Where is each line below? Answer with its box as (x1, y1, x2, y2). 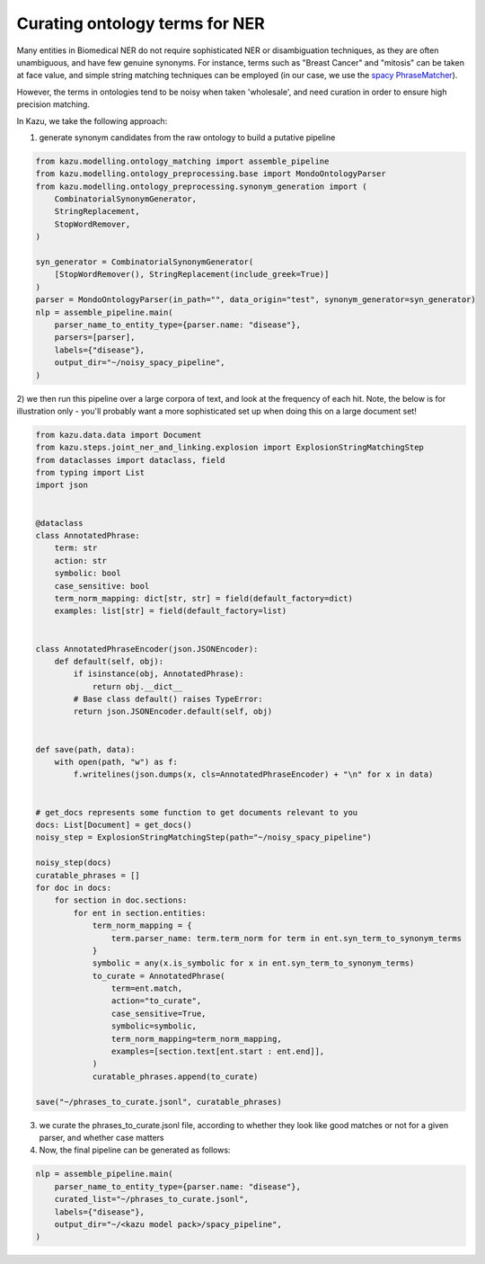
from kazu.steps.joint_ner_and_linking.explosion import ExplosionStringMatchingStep (35, 442, 424, 453)
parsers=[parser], (54, 333, 136, 343)
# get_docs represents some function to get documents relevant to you (35, 807, 358, 817)
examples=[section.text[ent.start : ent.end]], (110, 1046, 325, 1056)
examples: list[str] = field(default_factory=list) (54, 606, 287, 616)
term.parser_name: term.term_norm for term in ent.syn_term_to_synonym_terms (110, 933, 463, 943)
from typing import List (35, 467, 145, 478)
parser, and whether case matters (39, 1132, 164, 1143)
